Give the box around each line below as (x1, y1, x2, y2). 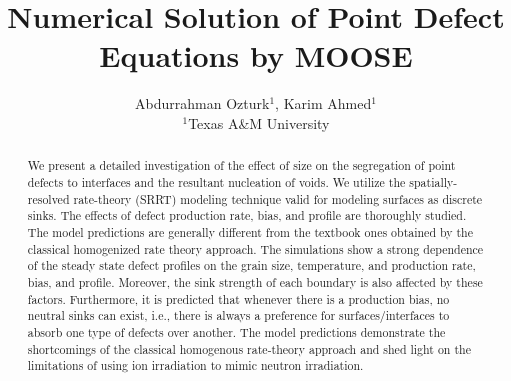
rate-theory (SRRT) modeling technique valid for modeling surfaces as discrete (73, 190, 483, 207)
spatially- (409, 173, 458, 190)
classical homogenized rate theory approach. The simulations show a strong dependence (27, 240, 484, 257)
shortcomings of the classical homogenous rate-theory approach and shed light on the (27, 340, 471, 357)
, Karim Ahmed (275, 93, 372, 114)
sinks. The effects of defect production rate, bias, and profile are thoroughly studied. (27, 207, 467, 224)
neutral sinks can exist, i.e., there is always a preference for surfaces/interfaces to (27, 307, 450, 324)
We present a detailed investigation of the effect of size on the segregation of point (27, 157, 456, 174)
